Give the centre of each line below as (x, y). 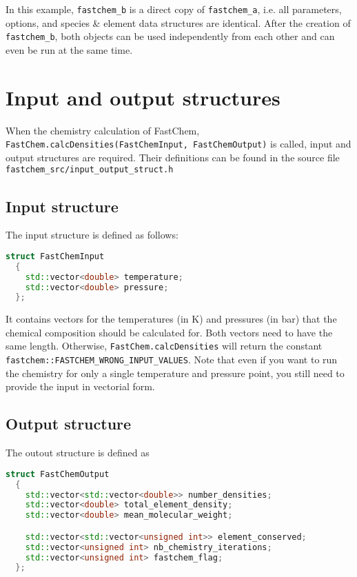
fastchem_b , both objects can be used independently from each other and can (170, 36)
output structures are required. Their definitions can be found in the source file (173, 157)
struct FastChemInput (55, 256)
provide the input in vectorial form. (80, 386)
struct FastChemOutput (58, 474)
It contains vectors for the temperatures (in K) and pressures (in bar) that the (171, 319)
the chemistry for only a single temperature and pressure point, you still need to (175, 373)
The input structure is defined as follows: (92, 235)
